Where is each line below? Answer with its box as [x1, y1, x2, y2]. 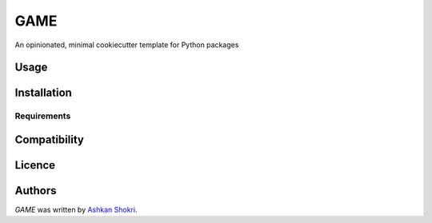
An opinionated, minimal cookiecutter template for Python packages [14, 40, 239, 50]
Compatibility [14, 133, 84, 146]
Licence [14, 158, 56, 172]
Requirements [14, 110, 71, 121]
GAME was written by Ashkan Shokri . [14, 205, 138, 215]
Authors [14, 184, 57, 197]
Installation [14, 86, 72, 100]
